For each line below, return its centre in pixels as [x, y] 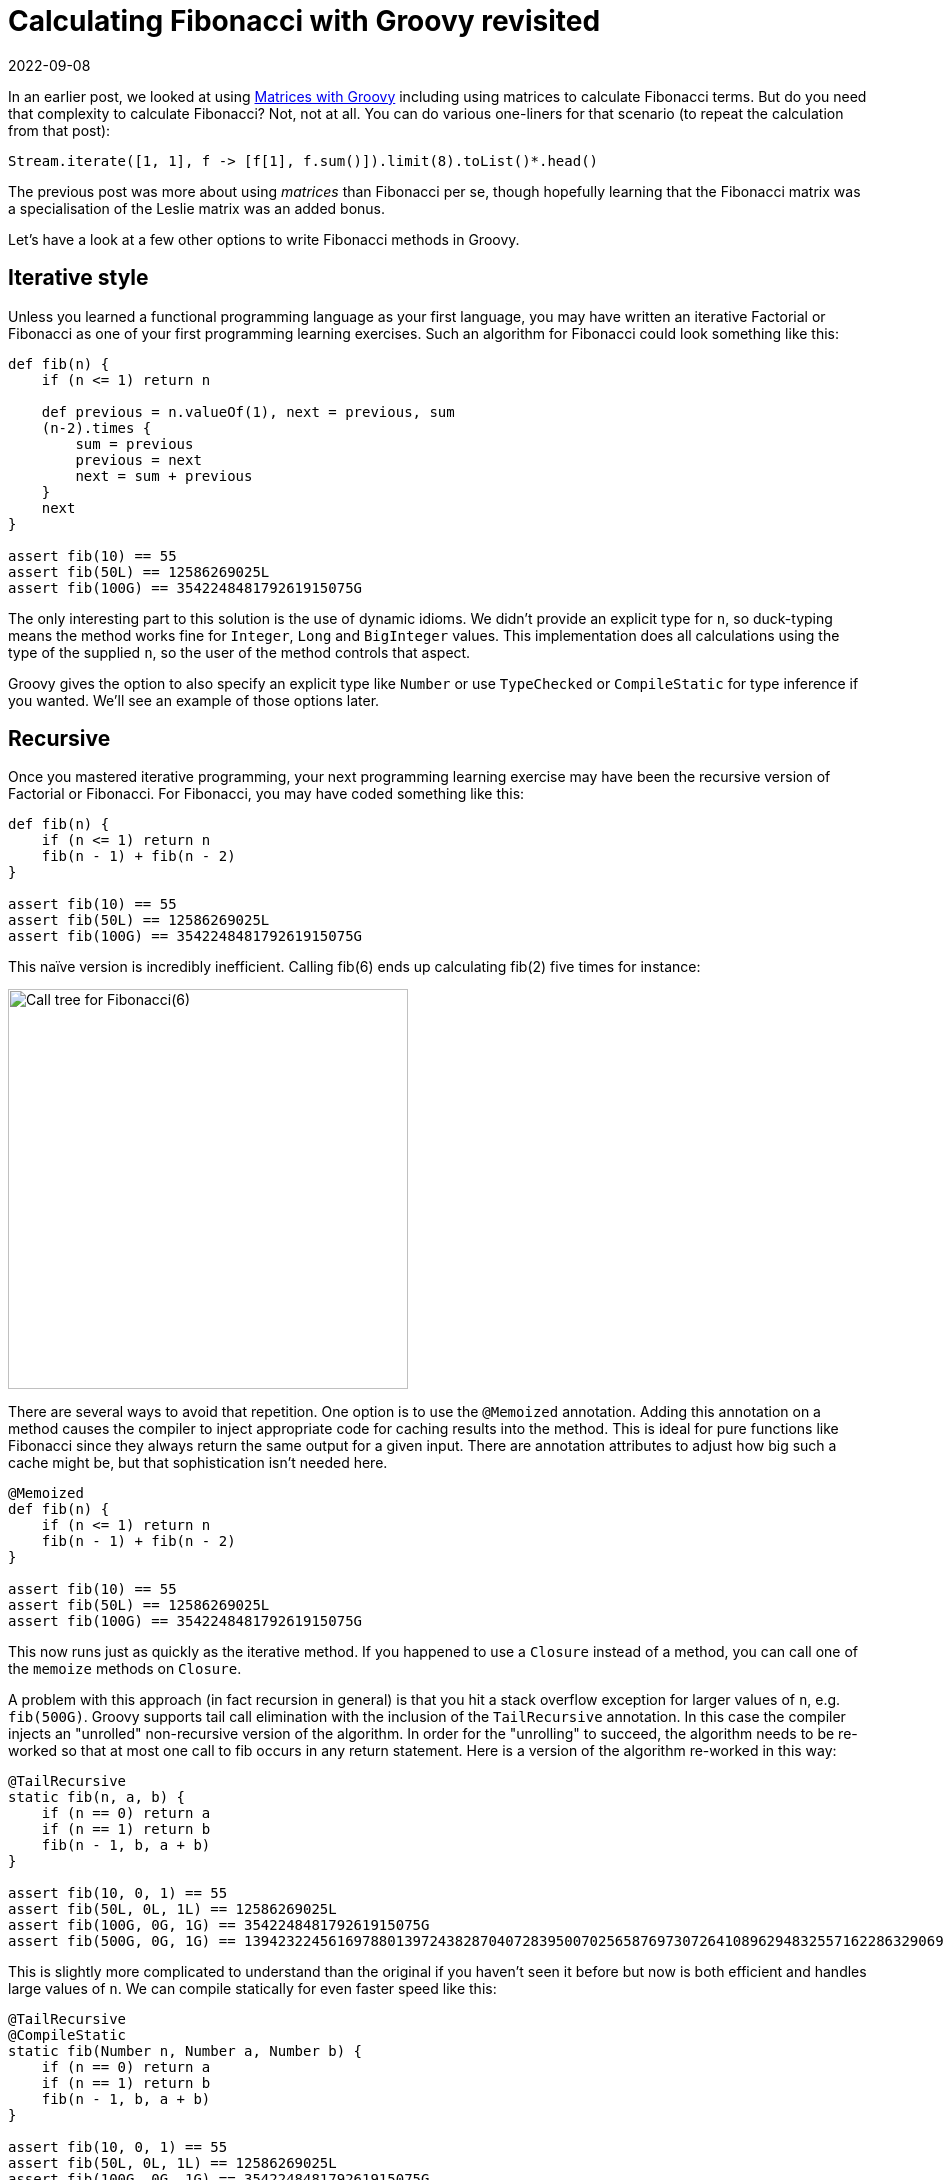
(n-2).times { [96, 427]
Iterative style [78, 278]
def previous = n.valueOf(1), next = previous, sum [248, 411]
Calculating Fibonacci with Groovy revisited [304, 21]
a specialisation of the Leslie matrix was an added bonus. [197, 208]
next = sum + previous [164, 475]
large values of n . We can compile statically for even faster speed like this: [252, 1989]
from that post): [59, 130]
